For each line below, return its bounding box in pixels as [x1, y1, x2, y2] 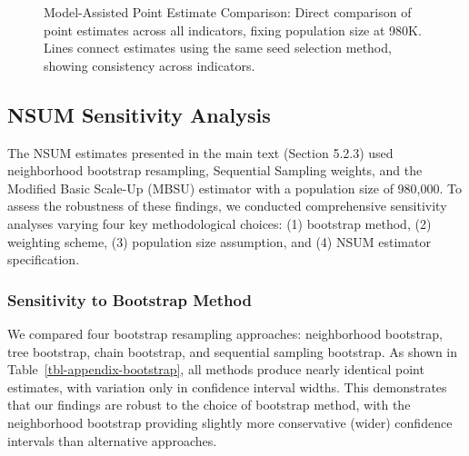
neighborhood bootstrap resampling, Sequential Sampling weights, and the [7, 161, 423, 180]
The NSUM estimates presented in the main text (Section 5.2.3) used [7, 143, 394, 162]
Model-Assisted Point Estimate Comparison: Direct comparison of [44, 3, 412, 21]
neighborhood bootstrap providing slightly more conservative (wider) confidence [7, 412, 453, 431]
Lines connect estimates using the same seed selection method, [44, 38, 392, 57]
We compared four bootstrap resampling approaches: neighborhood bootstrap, [7, 323, 443, 342]
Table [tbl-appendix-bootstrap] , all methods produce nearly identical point [7, 360, 424, 379]
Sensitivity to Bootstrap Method [7, 288, 252, 311]
